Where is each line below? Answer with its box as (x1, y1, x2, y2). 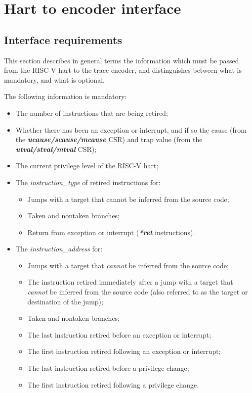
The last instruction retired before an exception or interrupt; (27, 329, 211, 340)
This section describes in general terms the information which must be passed (4, 55, 239, 65)
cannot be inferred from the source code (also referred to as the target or (27, 287, 248, 297)
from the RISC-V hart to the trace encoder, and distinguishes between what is (4, 65, 242, 75)
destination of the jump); (27, 296, 103, 306)
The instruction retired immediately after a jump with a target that (27, 277, 233, 287)
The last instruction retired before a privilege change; (27, 363, 189, 373)
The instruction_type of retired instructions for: (15, 177, 161, 187)
